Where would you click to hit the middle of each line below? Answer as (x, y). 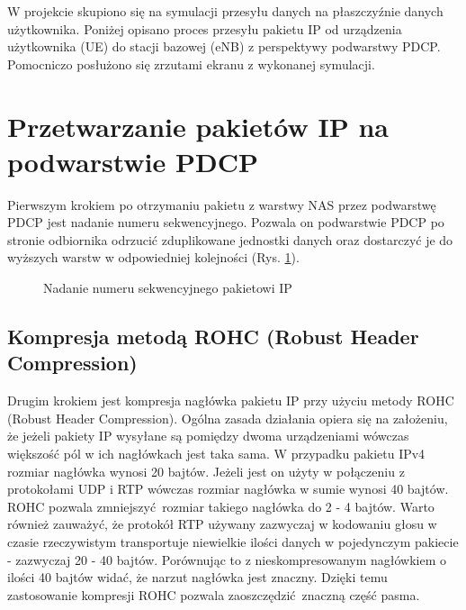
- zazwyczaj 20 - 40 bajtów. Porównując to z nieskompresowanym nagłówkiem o (227, 559)
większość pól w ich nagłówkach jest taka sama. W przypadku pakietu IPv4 (216, 454)
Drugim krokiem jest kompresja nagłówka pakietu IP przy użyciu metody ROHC (231, 401)
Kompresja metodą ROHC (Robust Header (213, 337)
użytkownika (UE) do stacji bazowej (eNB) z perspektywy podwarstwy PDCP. (224, 46)
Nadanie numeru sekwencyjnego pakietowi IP (168, 288)
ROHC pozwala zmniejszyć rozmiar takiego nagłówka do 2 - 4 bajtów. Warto (221, 506)
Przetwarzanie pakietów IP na (198, 126)
